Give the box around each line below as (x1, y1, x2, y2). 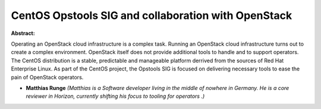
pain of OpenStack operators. (11, 73, 84, 81)
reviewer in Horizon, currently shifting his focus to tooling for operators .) (26, 92, 205, 100)
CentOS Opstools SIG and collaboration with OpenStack (11, 9, 292, 22)
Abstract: (11, 30, 35, 37)
